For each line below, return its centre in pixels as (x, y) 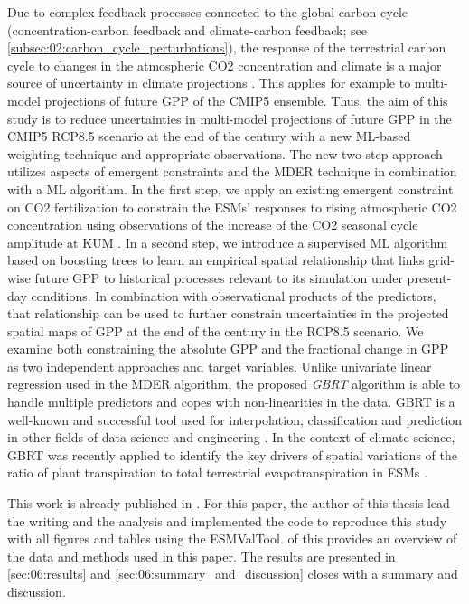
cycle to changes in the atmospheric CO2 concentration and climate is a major (225, 65)
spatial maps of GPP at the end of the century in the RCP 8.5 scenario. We (216, 330)
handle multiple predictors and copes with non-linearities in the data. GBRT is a (231, 402)
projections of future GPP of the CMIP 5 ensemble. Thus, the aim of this (246, 100)
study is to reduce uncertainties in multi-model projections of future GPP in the (230, 118)
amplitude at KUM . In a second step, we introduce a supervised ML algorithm (228, 242)
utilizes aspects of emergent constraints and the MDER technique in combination (232, 171)
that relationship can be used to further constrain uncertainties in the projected (228, 313)
